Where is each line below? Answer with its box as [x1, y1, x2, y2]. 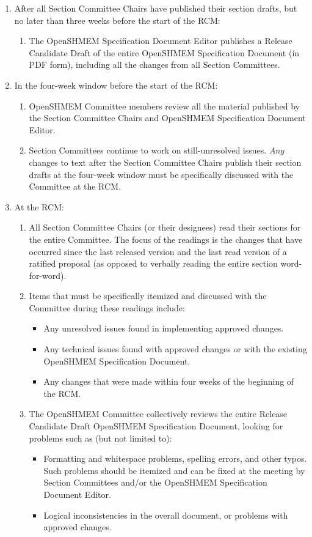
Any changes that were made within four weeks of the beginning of [43, 375, 294, 388]
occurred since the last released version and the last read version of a [29, 245, 287, 257]
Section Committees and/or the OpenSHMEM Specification [43, 476, 267, 489]
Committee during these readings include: [29, 301, 185, 314]
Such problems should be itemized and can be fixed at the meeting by [43, 464, 305, 476]
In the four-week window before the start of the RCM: [14, 78, 218, 91]
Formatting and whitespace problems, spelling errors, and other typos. [43, 452, 307, 465]
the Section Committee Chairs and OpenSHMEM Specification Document [29, 111, 306, 124]
